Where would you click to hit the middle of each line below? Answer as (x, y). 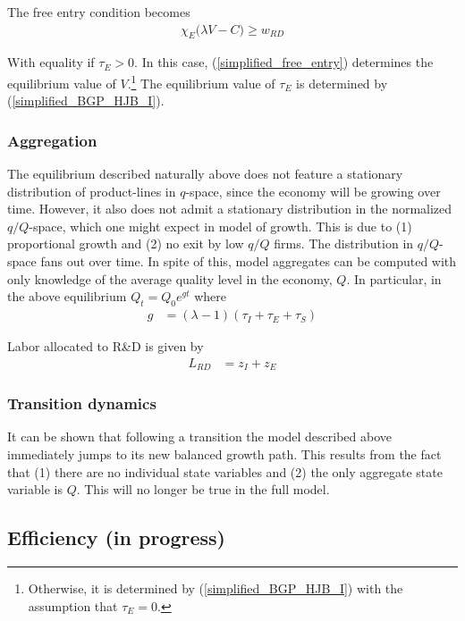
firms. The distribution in (344, 243)
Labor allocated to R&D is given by (106, 346)
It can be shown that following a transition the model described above (200, 436)
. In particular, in (394, 278)
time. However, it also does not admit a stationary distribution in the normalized (230, 209)
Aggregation (52, 140)
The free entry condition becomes (99, 12)
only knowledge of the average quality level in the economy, (170, 278)
